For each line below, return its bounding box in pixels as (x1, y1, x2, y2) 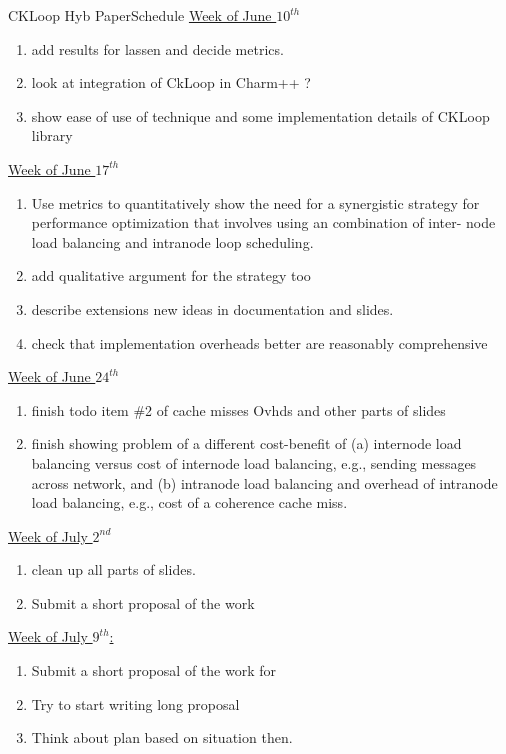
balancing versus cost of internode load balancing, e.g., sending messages (31, 452, 477, 473)
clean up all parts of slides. (31, 559, 196, 580)
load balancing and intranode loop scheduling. (31, 231, 314, 252)
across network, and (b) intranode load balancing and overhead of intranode (31, 472, 498, 493)
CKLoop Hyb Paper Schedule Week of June (8, 5, 272, 25)
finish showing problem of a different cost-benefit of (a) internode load (31, 433, 462, 454)
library (31, 125, 73, 146)
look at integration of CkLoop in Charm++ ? (31, 72, 311, 93)
